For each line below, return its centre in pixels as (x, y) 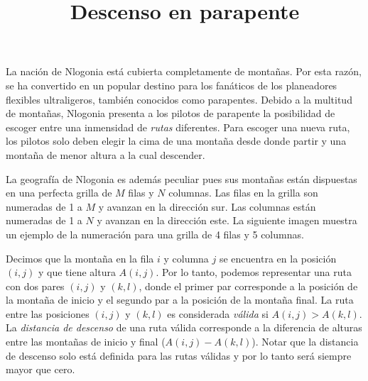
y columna (186, 258)
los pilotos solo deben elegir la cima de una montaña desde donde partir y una (176, 141)
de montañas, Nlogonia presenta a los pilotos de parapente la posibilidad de (171, 113)
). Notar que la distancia (305, 342)
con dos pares (35, 286)
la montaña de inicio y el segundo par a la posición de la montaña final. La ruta (180, 300)
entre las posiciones (48, 313)
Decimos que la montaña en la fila (80, 258)
